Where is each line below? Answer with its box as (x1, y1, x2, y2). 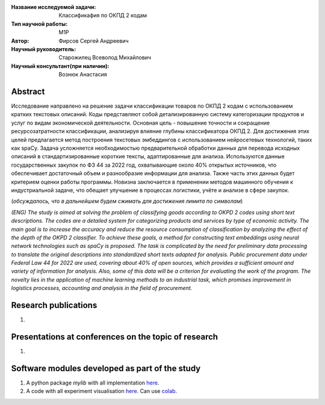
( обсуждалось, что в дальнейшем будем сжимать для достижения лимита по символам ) (11, 197, 243, 205)
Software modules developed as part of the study (11, 363, 201, 373)
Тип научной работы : (11, 20, 68, 27)
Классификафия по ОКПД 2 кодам (58, 12, 147, 19)
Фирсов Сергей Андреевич (58, 37, 129, 45)
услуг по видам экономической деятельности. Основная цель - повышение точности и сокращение (11, 119, 270, 126)
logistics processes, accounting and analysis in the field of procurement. (11, 285, 193, 292)
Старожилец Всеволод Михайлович (58, 54, 152, 61)
